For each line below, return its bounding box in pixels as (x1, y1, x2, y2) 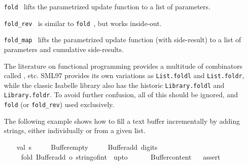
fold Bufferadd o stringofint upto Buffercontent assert (21, 151, 220, 162)
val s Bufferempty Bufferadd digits (16, 141, 158, 152)
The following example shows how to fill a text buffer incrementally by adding (4, 115, 240, 126)
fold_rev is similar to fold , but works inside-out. (4, 18, 162, 28)
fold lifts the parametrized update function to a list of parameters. (4, 1, 211, 11)
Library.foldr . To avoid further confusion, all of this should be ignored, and (4, 89, 238, 100)
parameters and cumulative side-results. (4, 44, 124, 54)
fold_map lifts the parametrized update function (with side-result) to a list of (4, 34, 241, 45)
